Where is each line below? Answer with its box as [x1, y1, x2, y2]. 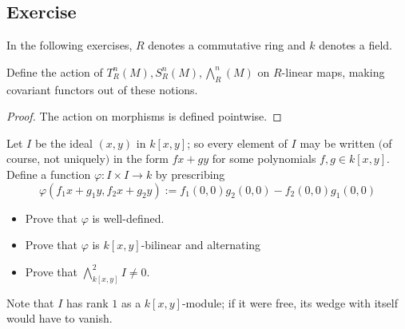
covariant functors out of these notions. [6, 81, 198, 97]
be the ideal [34, 134, 93, 151]
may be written [300, 134, 375, 151]
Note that [6, 294, 54, 311]
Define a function [6, 165, 91, 182]
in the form [113, 150, 169, 167]
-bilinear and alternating [141, 236, 261, 253]
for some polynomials [212, 150, 316, 167]
